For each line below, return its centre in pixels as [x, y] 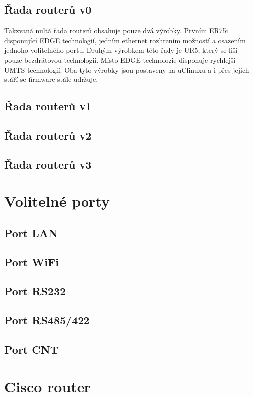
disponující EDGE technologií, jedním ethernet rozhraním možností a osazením [125, 40]
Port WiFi [32, 262]
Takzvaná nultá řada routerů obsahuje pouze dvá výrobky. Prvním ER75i [116, 31]
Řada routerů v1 [48, 106]
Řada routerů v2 [48, 135]
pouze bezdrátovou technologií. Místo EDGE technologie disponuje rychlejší [120, 59]
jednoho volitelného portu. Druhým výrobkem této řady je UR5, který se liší [121, 50]
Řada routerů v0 [48, 10]
